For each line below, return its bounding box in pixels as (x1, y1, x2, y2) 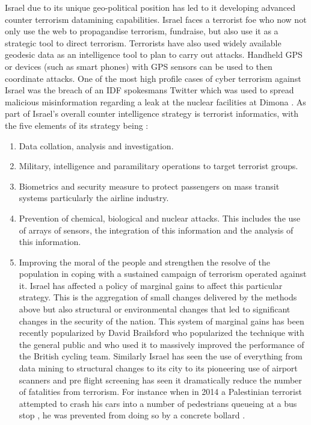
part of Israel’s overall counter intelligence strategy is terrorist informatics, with (5, 107, 299, 120)
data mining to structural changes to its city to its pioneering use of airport (19, 362, 298, 374)
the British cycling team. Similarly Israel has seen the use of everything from (19, 350, 303, 362)
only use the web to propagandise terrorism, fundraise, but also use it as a (5, 25, 279, 37)
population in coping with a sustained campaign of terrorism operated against (19, 267, 307, 280)
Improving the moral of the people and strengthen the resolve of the (19, 255, 270, 268)
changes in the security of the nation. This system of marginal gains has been (19, 314, 304, 327)
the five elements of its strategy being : (5, 119, 149, 131)
